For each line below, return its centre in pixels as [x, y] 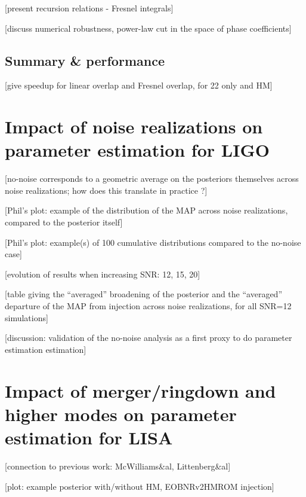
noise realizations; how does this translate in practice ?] [106, 190]
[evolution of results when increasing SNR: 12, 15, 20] [103, 274]
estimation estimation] [46, 349]
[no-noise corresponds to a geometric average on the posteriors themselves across [152, 179]
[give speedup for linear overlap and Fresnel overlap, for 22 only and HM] [139, 85]
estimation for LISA [89, 437]
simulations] [27, 317]
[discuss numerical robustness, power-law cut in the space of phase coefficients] [148, 28]
